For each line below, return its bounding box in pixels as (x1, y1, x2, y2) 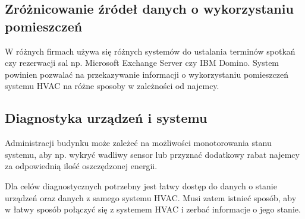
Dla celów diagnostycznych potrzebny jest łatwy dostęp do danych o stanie (5, 179, 277, 192)
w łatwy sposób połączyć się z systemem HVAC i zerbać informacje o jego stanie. (5, 203, 301, 215)
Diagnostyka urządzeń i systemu (5, 109, 207, 127)
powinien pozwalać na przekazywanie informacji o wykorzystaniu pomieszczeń (5, 68, 289, 80)
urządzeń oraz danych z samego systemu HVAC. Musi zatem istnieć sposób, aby (5, 191, 297, 204)
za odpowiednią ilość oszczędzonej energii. (5, 160, 158, 172)
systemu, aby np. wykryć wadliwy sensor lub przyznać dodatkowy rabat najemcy (5, 148, 300, 160)
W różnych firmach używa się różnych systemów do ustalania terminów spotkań (5, 45, 295, 57)
